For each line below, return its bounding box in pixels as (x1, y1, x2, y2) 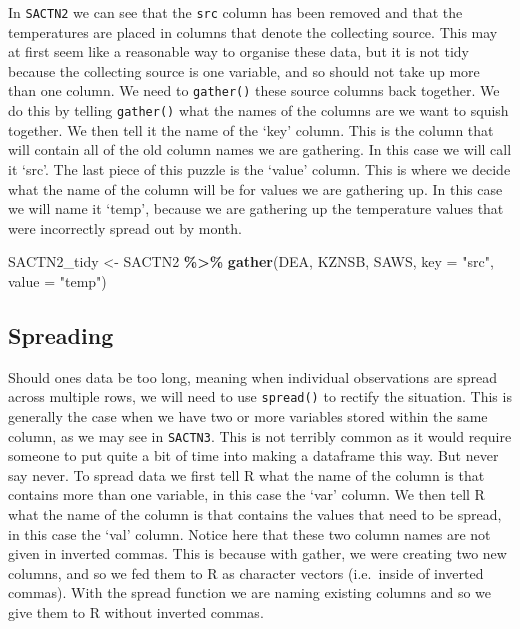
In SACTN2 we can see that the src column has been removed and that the (8, 2, 463, 22)
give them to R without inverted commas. (8, 601, 264, 622)
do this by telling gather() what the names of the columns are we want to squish (8, 100, 509, 121)
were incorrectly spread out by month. (8, 217, 242, 238)
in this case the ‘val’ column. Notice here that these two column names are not (8, 523, 491, 544)
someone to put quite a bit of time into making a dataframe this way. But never (8, 445, 499, 466)
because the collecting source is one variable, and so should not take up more (8, 60, 480, 81)
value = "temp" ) (8, 270, 107, 291)
